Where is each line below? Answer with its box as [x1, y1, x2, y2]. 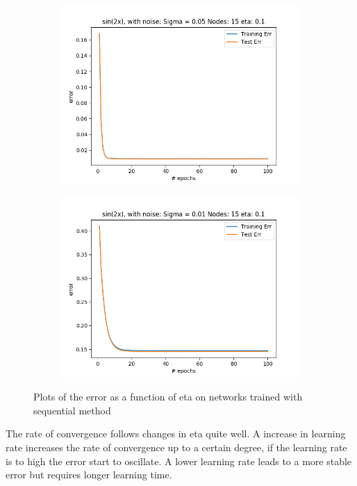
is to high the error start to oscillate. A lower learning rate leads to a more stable [6, 453, 352, 468]
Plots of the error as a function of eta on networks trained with [33, 389, 303, 404]
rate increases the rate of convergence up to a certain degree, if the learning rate [6, 439, 347, 454]
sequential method [33, 403, 111, 417]
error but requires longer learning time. [6, 467, 172, 482]
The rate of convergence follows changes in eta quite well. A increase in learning [6, 426, 346, 441]
